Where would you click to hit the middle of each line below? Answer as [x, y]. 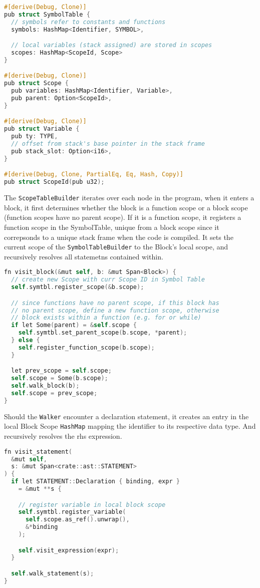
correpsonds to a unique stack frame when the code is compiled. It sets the [119, 237]
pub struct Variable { [42, 129]
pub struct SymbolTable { [47, 14]
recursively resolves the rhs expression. [63, 436]
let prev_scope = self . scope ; [61, 371]
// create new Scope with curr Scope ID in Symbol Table [108, 280]
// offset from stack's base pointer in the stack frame [108, 144]
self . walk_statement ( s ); [53, 573]
